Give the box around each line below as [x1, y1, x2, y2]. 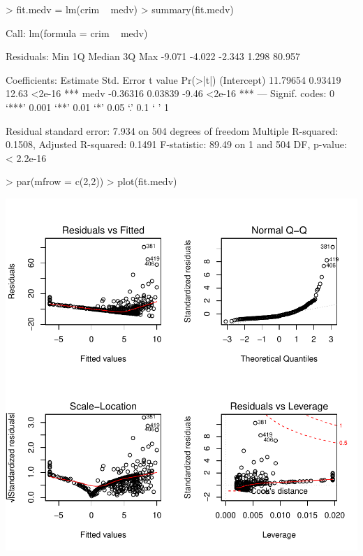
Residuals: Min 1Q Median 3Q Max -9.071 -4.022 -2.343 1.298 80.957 [6, 49, 300, 64]
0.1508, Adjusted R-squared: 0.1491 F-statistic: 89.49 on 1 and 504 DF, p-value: [6, 137, 347, 152]
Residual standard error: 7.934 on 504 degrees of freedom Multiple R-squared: [6, 123, 339, 138]
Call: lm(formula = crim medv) [6, 25, 148, 40]
